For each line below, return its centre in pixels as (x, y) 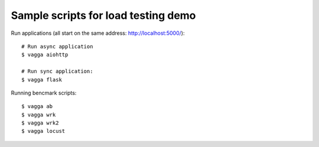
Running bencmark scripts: (44, 93)
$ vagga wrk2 (40, 123)
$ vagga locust (43, 131)
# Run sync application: (57, 71)
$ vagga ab (37, 107)
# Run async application (57, 46)
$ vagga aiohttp (45, 55)
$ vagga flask (42, 79)
